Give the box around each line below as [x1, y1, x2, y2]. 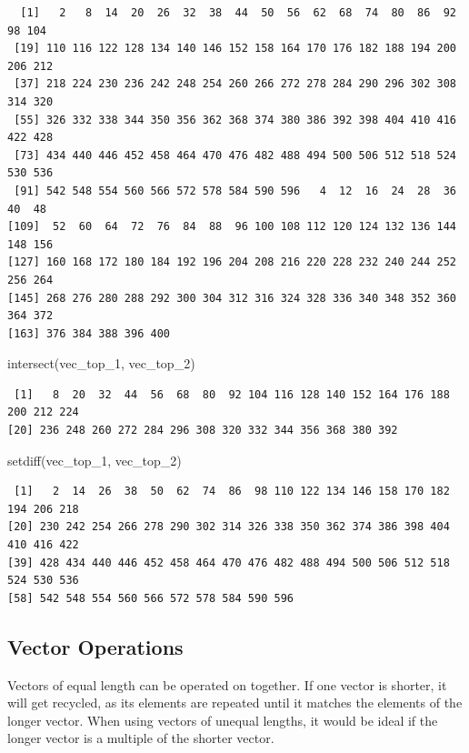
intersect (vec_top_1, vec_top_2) [7, 354, 195, 373]
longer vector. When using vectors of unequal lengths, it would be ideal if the [7, 710, 438, 729]
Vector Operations [7, 632, 184, 660]
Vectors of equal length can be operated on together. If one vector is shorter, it [7, 675, 447, 694]
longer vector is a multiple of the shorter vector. [7, 728, 274, 748]
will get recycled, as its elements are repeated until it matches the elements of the [7, 693, 463, 712]
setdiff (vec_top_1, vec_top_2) [7, 450, 182, 469]
